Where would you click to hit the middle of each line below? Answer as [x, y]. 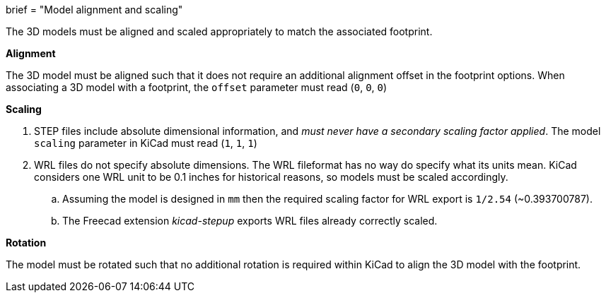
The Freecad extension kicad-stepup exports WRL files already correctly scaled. [250, 221]
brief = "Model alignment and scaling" [94, 10]
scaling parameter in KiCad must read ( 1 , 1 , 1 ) [146, 143]
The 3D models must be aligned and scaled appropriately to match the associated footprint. [219, 31]
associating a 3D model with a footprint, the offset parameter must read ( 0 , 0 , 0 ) [197, 87]
